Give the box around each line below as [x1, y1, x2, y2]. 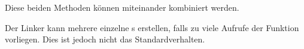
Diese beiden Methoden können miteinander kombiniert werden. [5, 1, 239, 13]
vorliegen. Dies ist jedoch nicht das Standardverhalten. [5, 33, 205, 45]
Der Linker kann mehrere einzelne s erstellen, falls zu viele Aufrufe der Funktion [5, 21, 299, 33]
